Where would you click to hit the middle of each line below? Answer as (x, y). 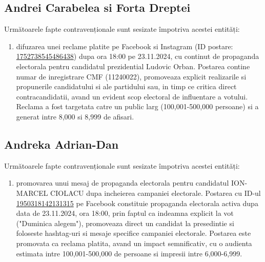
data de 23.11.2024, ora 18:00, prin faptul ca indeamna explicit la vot (125, 213)
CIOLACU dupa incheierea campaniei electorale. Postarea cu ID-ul (156, 193)
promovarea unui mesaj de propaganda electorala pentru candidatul (123, 183)
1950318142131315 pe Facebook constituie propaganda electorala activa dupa (137, 203)
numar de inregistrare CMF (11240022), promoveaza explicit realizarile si (131, 76)
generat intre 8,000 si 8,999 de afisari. (75, 116)
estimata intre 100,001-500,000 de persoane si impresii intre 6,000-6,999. (129, 253)
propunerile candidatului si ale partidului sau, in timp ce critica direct (126, 86)
